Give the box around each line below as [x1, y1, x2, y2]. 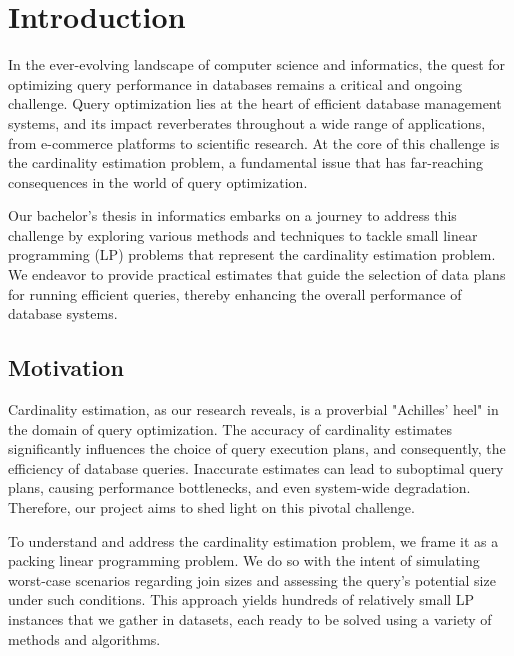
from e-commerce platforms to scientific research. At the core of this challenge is [8, 132, 500, 153]
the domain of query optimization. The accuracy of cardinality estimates [8, 418, 452, 439]
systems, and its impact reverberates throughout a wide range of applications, [8, 112, 486, 133]
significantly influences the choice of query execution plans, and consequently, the [8, 438, 506, 459]
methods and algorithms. [8, 628, 161, 649]
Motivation [8, 352, 124, 383]
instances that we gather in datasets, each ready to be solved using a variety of [8, 608, 492, 629]
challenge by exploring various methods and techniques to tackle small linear [8, 224, 478, 245]
